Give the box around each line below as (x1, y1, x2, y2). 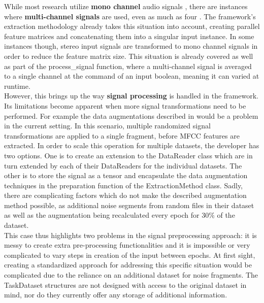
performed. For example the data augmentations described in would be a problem (4, 110, 258, 121)
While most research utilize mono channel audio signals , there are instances (4, 1, 248, 11)
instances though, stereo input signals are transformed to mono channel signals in (4, 41, 258, 51)
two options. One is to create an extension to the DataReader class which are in (4, 150, 253, 160)
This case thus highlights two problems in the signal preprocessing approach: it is (4, 229, 257, 240)
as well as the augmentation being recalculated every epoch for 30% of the (4, 210, 235, 220)
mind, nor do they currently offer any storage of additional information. (4, 289, 227, 300)
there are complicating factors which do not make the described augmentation (4, 190, 247, 200)
